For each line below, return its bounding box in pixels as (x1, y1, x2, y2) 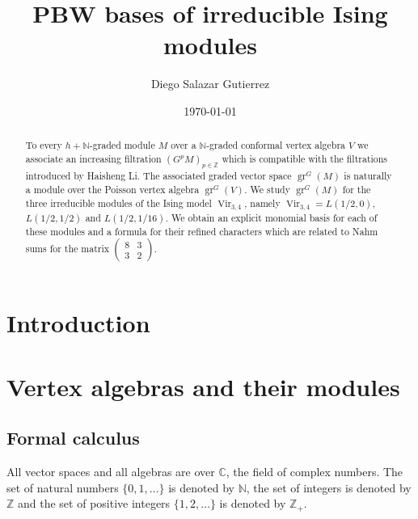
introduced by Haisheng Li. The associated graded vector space (25, 169, 292, 183)
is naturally (344, 169, 392, 183)
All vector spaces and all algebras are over (6, 463, 215, 480)
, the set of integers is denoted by (246, 479, 412, 496)
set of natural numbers (6, 479, 119, 496)
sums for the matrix (25, 242, 110, 255)
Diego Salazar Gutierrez (150, 75, 270, 92)
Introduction (6, 306, 150, 340)
